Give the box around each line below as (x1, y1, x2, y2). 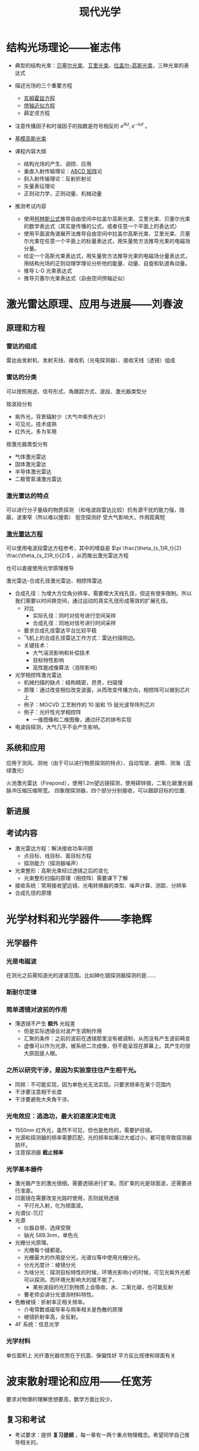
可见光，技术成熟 (14, 420, 57, 428)
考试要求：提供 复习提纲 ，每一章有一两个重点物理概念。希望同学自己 (14, 1431, 185, 1439)
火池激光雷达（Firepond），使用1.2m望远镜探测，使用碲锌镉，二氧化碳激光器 (6, 779, 193, 787)
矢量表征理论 (23, 182, 55, 189)
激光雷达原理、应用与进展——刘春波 (6, 298, 184, 311)
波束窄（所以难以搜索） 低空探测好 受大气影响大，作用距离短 (16, 514, 165, 521)
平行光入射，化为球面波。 (23, 1202, 87, 1209)
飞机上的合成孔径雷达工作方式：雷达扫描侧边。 (23, 634, 138, 641)
